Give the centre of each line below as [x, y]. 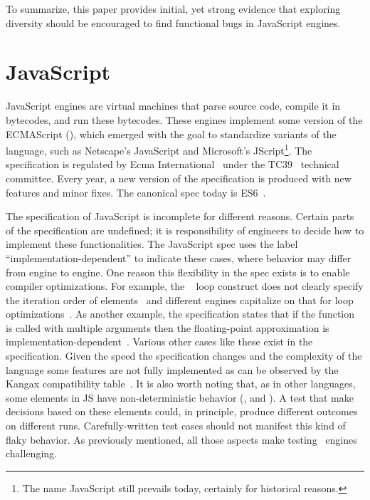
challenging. [31, 453]
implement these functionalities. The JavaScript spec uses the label [152, 244]
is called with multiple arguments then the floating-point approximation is [168, 327]
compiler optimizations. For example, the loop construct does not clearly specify [185, 286]
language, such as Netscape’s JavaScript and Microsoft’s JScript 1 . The [159, 149]
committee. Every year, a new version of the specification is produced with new [179, 178]
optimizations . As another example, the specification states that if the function [180, 314]
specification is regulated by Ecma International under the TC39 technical [173, 164]
